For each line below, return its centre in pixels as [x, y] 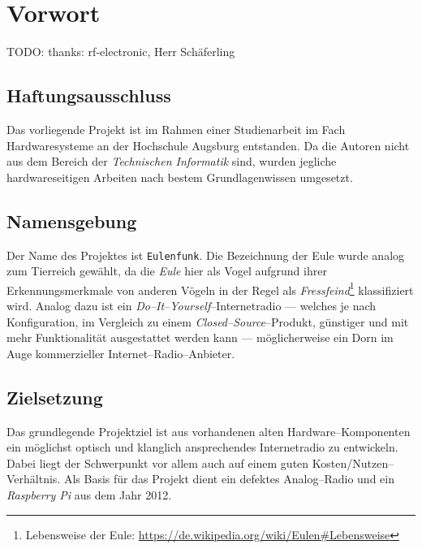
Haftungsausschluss [89, 95]
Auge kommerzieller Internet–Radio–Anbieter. [121, 353]
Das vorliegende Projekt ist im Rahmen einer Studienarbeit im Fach [176, 129]
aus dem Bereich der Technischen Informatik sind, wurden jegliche [172, 161]
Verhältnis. [34, 479]
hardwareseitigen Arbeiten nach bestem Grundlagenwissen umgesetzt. [180, 177]
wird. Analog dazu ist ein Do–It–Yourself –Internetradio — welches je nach [192, 305]
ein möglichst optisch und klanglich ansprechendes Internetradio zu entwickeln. [202, 447]
